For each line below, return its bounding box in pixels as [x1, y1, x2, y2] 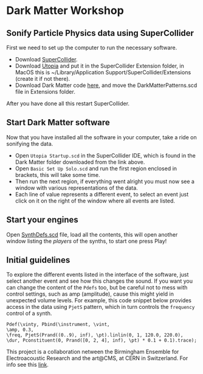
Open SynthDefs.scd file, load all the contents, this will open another [6, 230, 178, 238]
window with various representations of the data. [15, 184, 138, 192]
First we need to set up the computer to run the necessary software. [6, 44, 177, 51]
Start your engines [6, 215, 78, 225]
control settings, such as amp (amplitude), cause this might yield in [6, 290, 174, 298]
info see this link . [6, 361, 49, 369]
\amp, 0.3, [6, 327, 34, 333]
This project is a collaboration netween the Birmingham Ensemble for [6, 348, 179, 356]
